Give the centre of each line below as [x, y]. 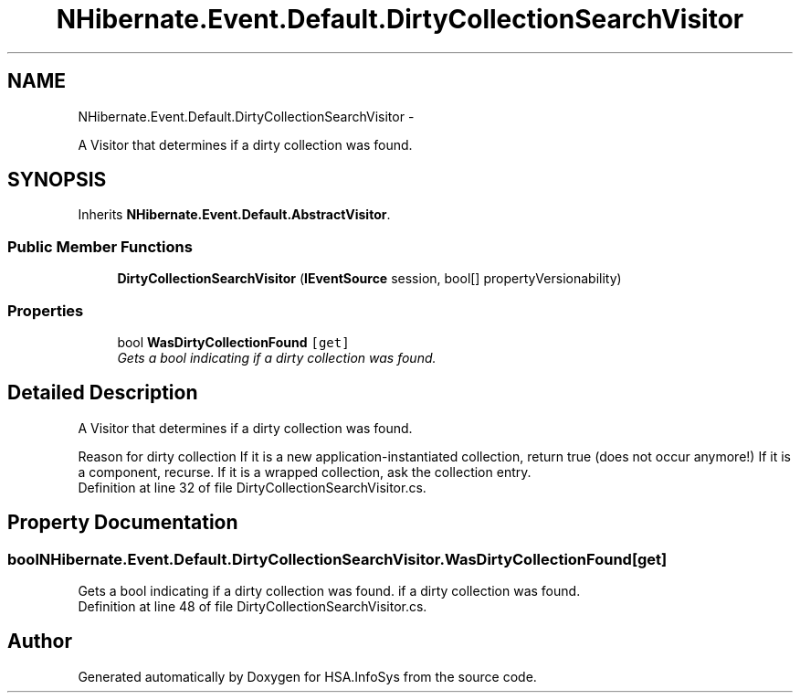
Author [40, 642]
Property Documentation [123, 523]
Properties [46, 310]
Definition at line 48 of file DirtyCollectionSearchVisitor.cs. [253, 606]
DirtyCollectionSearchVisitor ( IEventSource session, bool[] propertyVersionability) [369, 279]
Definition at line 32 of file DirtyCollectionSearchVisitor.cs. [252, 487]
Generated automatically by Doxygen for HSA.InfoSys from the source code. [307, 676]
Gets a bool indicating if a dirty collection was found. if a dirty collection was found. [329, 591]
